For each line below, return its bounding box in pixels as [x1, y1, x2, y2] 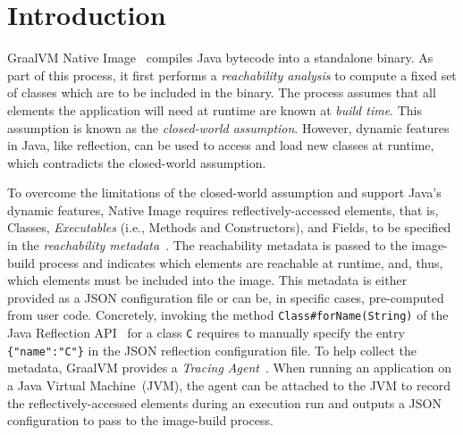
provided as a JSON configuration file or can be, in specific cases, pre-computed [7, 288, 444, 306]
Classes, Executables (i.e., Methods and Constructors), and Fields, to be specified [7, 218, 451, 237]
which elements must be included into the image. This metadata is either [7, 271, 408, 289]
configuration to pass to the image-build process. [7, 411, 274, 430]
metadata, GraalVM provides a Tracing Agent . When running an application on [7, 358, 452, 377]
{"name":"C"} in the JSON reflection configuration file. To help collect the [7, 340, 417, 359]
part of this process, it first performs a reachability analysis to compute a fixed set [7, 65, 457, 84]
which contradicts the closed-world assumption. [7, 153, 266, 171]
